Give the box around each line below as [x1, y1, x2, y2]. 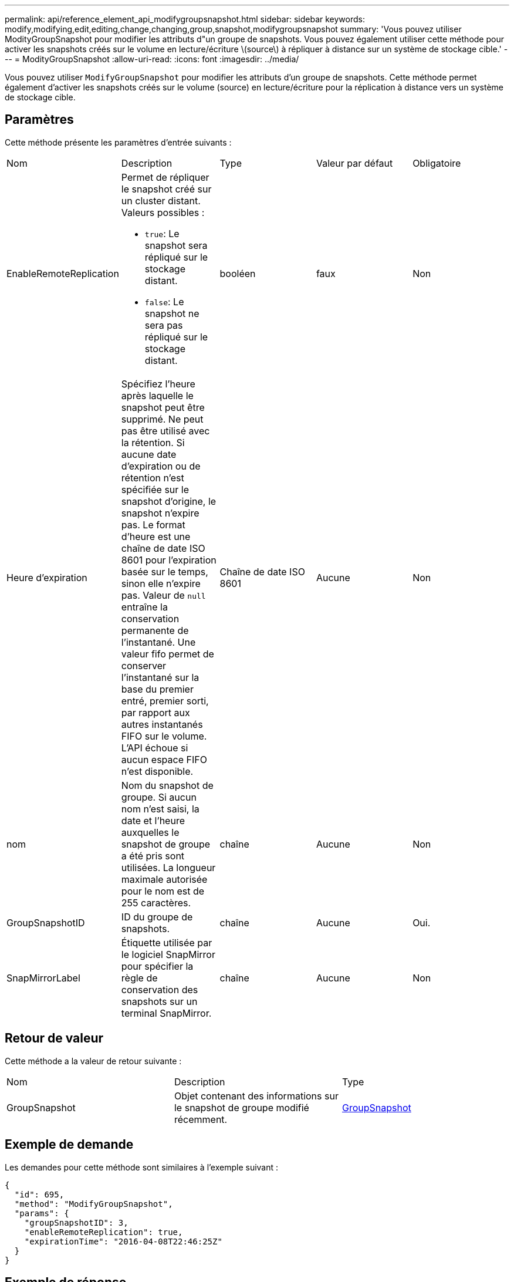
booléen [219, 267, 256, 279]
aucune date [121, 448, 177, 460]
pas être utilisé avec [121, 424, 210, 437]
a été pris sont [121, 849, 185, 862]
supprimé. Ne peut [121, 413, 204, 425]
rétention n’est [121, 471, 184, 484]
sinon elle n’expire [121, 577, 201, 589]
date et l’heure [121, 814, 185, 826]
